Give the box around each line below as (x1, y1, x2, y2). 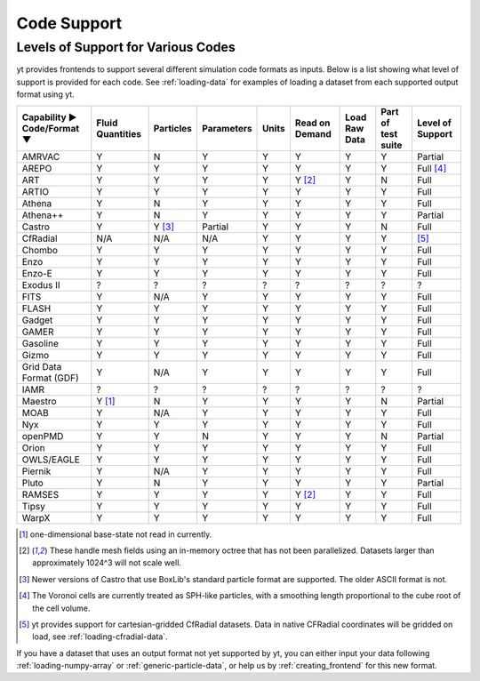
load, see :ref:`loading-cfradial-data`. (32, 631, 168, 642)
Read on (294, 116, 331, 129)
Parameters (201, 122, 252, 134)
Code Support (16, 13, 123, 33)
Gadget (21, 314, 53, 326)
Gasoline (21, 337, 60, 349)
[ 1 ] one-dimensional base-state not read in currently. (19, 529, 212, 540)
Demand (294, 127, 332, 140)
